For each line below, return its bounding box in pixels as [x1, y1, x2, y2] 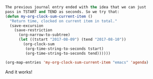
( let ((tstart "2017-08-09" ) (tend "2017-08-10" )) [18, 37, 126, 42]
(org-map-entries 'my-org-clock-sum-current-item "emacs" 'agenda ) [5, 60, 149, 65]
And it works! [5, 69, 32, 75]
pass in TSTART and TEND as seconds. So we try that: [5, 9, 120, 14]
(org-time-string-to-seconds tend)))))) [25, 51, 111, 56]
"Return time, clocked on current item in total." [9, 18, 117, 23]
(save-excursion [9, 23, 43, 28]
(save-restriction [14, 28, 52, 33]
